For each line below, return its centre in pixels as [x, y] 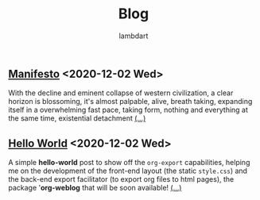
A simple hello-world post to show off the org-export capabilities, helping [129, 163]
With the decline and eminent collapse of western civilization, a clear [121, 93]
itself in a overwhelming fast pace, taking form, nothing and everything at [128, 110]
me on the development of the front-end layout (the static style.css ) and [128, 171]
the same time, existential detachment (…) [77, 118]
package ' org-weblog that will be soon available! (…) [95, 188]
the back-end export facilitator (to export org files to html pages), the [121, 179]
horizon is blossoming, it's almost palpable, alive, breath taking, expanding [130, 102]
